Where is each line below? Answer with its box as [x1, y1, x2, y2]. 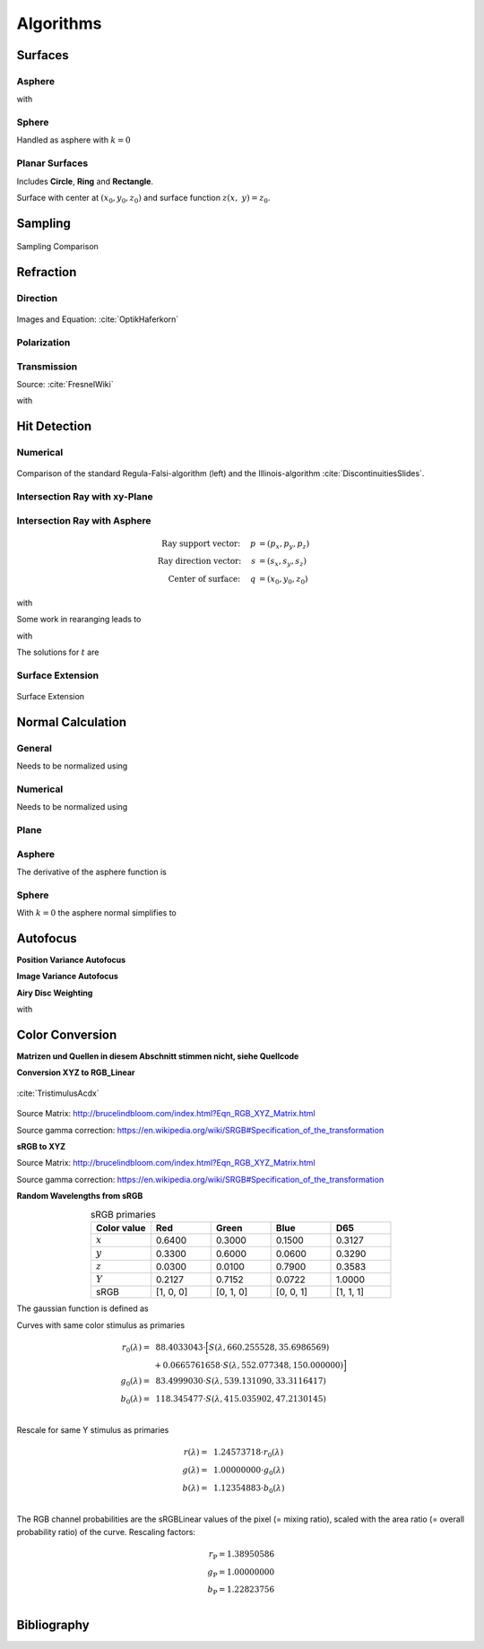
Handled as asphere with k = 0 [16, 135, 131, 145]
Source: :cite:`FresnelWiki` [16, 379, 114, 390]
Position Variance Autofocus [16, 954, 126, 965]
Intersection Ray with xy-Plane [16, 490, 153, 503]
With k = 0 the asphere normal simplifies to [16, 907, 177, 918]
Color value [95, 1221, 147, 1234]
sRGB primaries [90, 1208, 157, 1220]
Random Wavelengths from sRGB [16, 1191, 143, 1202]
